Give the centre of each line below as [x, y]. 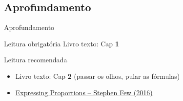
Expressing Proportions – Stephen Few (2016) [84, 92]
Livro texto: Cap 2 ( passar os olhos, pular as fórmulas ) [98, 76]
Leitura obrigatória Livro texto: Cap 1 [61, 43]
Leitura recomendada [36, 60]
